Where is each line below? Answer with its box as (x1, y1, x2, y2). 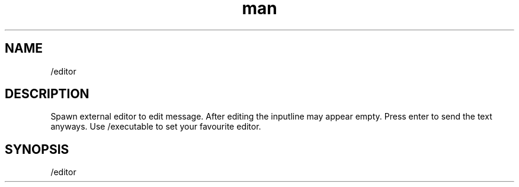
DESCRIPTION (5, 86, 89, 102)
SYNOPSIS (5, 141, 69, 157)
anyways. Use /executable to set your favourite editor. (50, 121, 261, 132)
